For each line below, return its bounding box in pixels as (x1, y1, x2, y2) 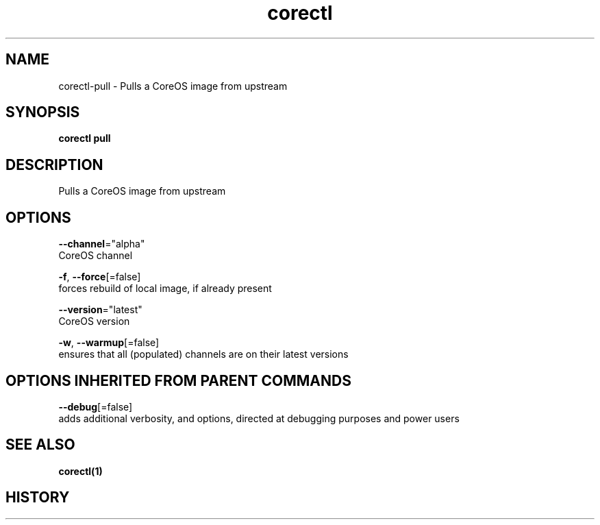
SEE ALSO (5, 436, 75, 454)
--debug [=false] (58, 400, 133, 413)
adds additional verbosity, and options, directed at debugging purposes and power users (58, 412, 460, 424)
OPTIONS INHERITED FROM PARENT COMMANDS (5, 371, 351, 389)
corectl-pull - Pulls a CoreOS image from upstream (58, 80, 288, 92)
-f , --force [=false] (58, 271, 141, 283)
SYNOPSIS (5, 103, 80, 121)
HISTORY (5, 489, 70, 506)
